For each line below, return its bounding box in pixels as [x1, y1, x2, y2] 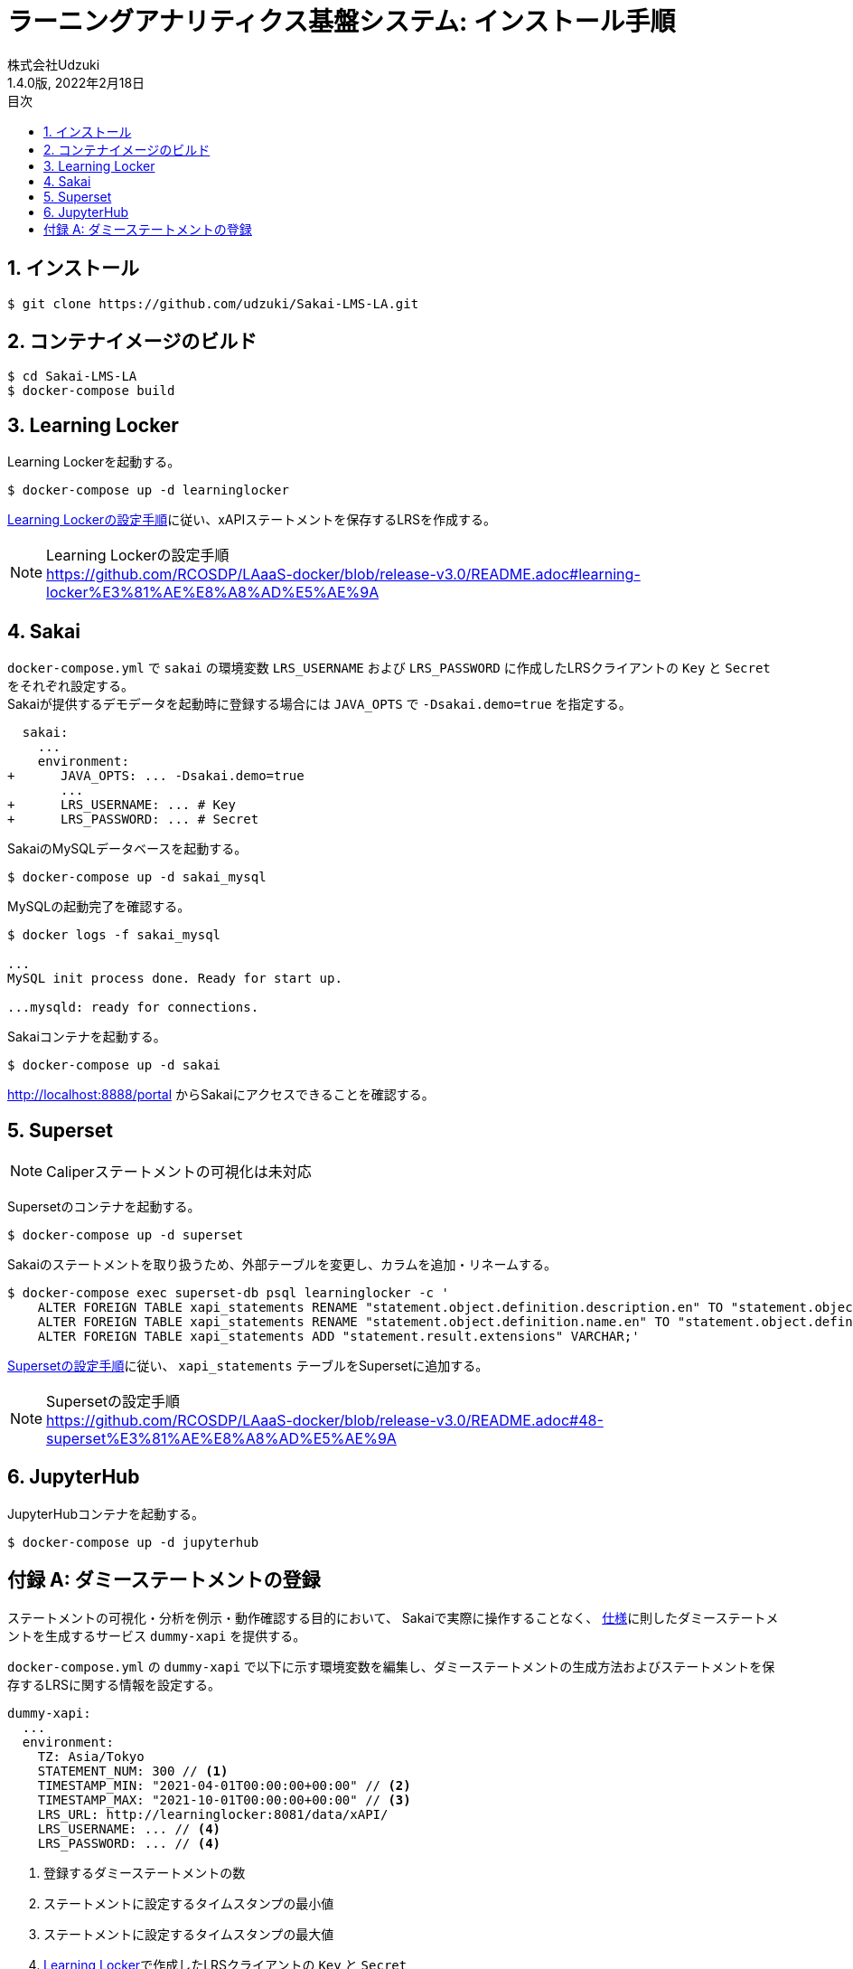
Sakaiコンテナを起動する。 [7, 1029, 166, 1045]
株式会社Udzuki [7, 56, 100, 72]
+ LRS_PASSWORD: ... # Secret [7, 812, 259, 827]
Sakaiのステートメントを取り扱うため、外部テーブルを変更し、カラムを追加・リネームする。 [7, 1256, 558, 1272]
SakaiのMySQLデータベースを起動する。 [7, 841, 248, 857]
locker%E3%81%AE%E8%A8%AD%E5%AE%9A [46, 583, 380, 602]
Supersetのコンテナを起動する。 [7, 1198, 201, 1214]
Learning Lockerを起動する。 [7, 454, 181, 470]
